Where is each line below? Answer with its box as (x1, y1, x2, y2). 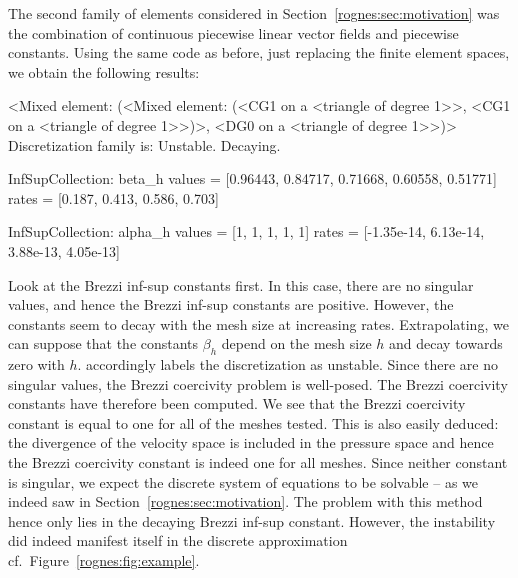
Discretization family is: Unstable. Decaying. (8, 134, 281, 155)
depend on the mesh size (221, 333, 372, 354)
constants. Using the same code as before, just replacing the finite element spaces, (8, 42, 510, 63)
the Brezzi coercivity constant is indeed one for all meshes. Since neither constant (8, 452, 508, 473)
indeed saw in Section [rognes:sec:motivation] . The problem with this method (8, 491, 483, 512)
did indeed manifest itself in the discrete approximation (8, 530, 348, 551)
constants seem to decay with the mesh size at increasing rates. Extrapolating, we (8, 313, 509, 334)
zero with (8, 354, 65, 375)
